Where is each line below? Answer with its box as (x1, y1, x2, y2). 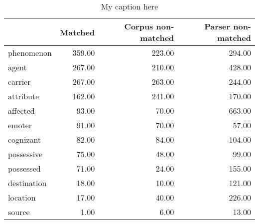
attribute (8, 90, 39, 102)
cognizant (8, 134, 41, 145)
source (8, 206, 30, 218)
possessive (8, 148, 43, 160)
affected (8, 105, 35, 116)
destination (8, 177, 47, 189)
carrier (8, 76, 31, 87)
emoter (8, 119, 32, 131)
